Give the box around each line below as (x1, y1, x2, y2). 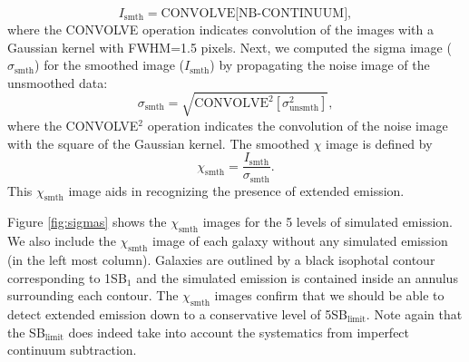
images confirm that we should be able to (214, 286, 445, 305)
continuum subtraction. (7, 340, 137, 359)
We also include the (7, 231, 116, 250)
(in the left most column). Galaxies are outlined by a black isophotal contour (7, 250, 435, 269)
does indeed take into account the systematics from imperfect (68, 322, 410, 341)
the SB (7, 322, 45, 341)
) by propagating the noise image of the (210, 55, 430, 74)
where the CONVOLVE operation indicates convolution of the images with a (7, 20, 435, 38)
